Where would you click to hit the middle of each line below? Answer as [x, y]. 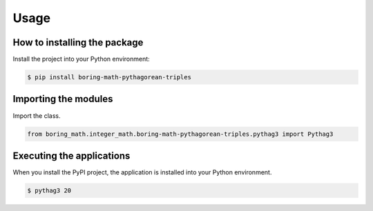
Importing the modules [63, 99]
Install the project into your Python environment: [81, 59]
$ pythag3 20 [49, 191]
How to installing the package [78, 42]
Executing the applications [71, 155]
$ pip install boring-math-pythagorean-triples [109, 77]
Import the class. [37, 115]
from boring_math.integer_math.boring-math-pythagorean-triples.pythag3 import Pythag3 [180, 134]
